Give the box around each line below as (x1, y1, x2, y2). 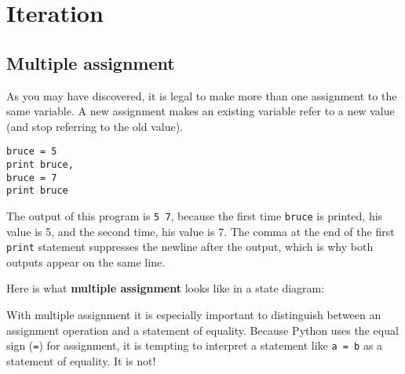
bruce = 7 (6, 172, 57, 183)
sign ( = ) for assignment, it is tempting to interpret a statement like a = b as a (6, 337, 383, 354)
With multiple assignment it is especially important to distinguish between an (6, 307, 381, 323)
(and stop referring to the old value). (6, 118, 183, 134)
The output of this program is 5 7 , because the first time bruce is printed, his (6, 207, 383, 223)
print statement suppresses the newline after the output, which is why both (6, 238, 374, 255)
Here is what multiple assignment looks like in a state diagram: (6, 280, 325, 296)
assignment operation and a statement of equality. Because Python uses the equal (6, 321, 399, 338)
